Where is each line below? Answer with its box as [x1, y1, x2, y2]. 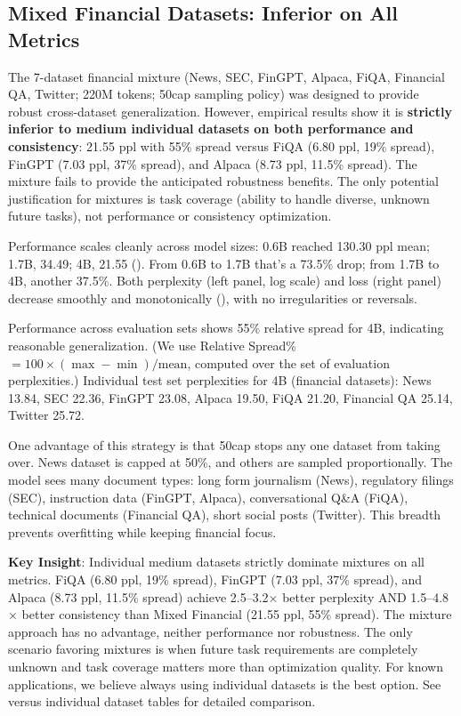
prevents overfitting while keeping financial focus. [8, 522, 277, 541]
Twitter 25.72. [8, 406, 85, 424]
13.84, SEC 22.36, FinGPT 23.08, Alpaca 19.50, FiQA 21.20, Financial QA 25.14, [8, 388, 453, 406]
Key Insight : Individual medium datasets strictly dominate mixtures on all [8, 552, 425, 571]
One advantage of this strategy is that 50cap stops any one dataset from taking [8, 435, 441, 454]
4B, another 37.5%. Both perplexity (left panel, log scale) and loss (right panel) [8, 271, 441, 290]
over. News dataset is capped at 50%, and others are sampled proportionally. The [8, 453, 453, 471]
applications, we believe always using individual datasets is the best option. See [8, 674, 441, 693]
